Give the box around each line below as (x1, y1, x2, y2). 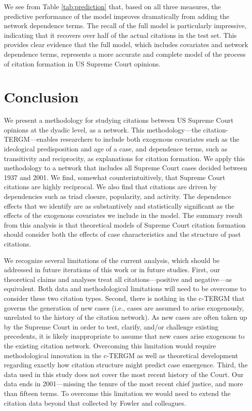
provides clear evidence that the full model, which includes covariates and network (4, 39, 248, 49)
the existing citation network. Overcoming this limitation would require (4, 340, 216, 350)
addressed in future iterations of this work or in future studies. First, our (4, 264, 220, 275)
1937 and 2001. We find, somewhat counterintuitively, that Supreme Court (4, 172, 225, 182)
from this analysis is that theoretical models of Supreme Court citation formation (4, 219, 246, 230)
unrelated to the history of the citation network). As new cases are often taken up (4, 312, 247, 322)
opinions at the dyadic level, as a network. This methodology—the (4, 124, 201, 134)
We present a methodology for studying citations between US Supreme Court (4, 115, 234, 125)
